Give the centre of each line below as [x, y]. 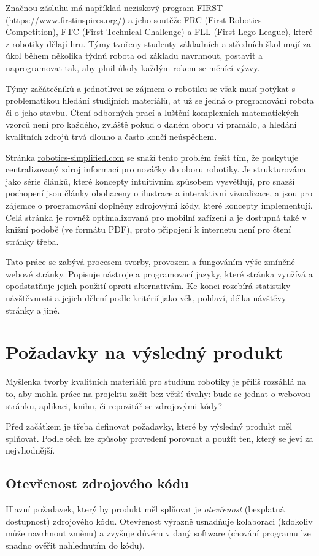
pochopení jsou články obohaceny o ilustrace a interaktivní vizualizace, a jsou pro [159, 193]
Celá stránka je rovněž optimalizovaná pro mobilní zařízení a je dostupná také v [156, 217]
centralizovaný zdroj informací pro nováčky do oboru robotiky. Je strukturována [156, 169]
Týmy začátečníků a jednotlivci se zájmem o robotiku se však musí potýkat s [151, 88]
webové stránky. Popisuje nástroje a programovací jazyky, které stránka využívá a [159, 273]
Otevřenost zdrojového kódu [97, 483]
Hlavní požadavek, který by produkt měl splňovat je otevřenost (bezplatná [145, 509]
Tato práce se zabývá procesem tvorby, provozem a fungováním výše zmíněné [150, 262]
